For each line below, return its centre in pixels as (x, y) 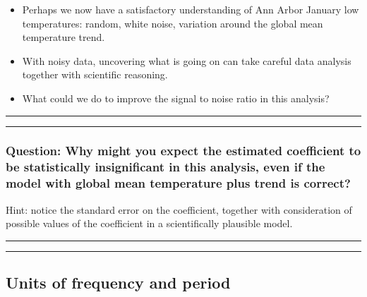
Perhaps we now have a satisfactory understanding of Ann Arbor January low (191, 9)
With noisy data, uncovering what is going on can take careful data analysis (187, 60)
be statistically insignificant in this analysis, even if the (166, 167)
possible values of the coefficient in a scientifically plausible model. (149, 223)
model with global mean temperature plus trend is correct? (178, 183)
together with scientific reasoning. (95, 74)
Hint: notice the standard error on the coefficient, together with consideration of (179, 209)
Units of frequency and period (118, 283)
